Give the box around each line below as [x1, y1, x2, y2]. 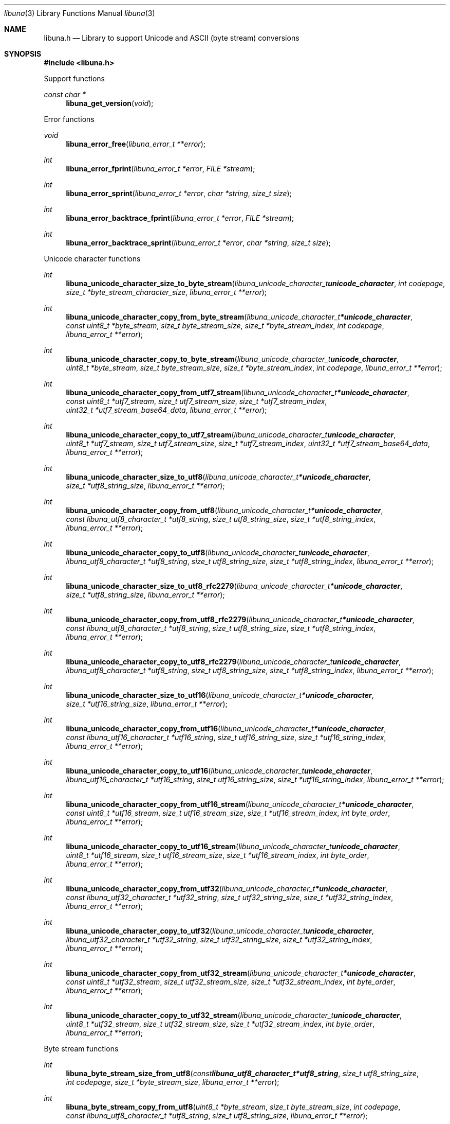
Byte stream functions [44, 1044, 119, 1053]
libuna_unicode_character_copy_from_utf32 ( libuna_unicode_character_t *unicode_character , [66, 884, 388, 893]
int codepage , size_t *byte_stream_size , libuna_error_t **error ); [66, 1078, 279, 1086]
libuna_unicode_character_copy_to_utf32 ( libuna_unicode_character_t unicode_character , [66, 926, 374, 935]
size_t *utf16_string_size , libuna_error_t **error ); [66, 699, 228, 708]
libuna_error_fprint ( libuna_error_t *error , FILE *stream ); [66, 164, 255, 173]
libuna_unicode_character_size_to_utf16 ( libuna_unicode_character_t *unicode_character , [66, 691, 374, 699]
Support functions [44, 74, 105, 83]
